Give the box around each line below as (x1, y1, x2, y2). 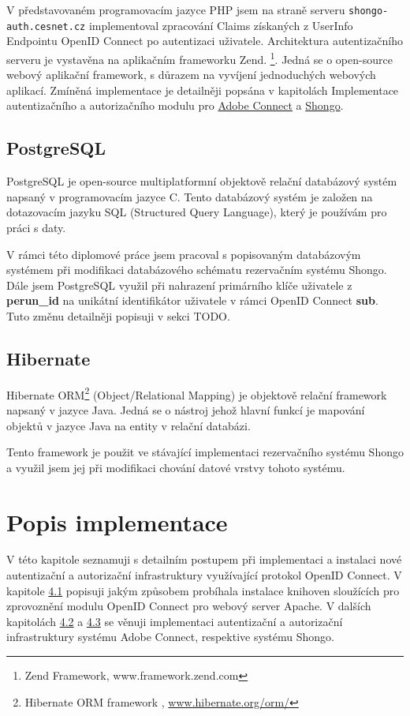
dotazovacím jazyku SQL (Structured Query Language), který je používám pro (6, 204, 387, 220)
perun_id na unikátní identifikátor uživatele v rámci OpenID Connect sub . (6, 292, 378, 309)
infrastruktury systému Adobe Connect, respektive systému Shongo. (6, 628, 334, 645)
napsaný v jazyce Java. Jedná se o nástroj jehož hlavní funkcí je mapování (6, 401, 365, 418)
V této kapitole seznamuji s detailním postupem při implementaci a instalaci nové (6, 551, 402, 568)
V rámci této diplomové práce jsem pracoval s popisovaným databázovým (6, 246, 361, 262)
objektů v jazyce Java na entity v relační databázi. (6, 417, 251, 433)
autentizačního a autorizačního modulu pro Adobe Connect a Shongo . (6, 97, 344, 114)
